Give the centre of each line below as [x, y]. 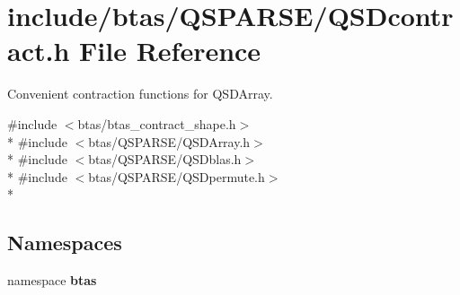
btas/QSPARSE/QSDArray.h [169, 141]
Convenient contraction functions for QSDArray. [140, 94]
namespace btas [52, 280]
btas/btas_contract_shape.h [157, 123]
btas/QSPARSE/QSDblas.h [165, 159]
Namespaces [65, 243]
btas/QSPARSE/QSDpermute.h [177, 176]
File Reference [170, 51]
